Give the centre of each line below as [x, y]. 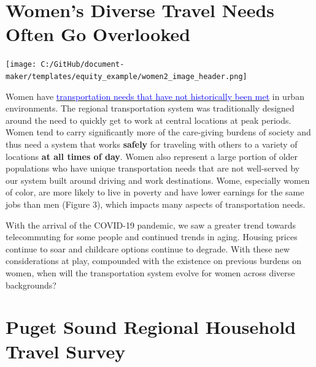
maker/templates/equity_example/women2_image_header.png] [126, 76]
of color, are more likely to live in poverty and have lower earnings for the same [155, 192]
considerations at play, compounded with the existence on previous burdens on [153, 261]
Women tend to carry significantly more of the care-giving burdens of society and [158, 132]
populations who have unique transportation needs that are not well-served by [153, 168]
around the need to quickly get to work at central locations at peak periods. [148, 120]
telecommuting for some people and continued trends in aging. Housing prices [152, 237]
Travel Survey [66, 351]
